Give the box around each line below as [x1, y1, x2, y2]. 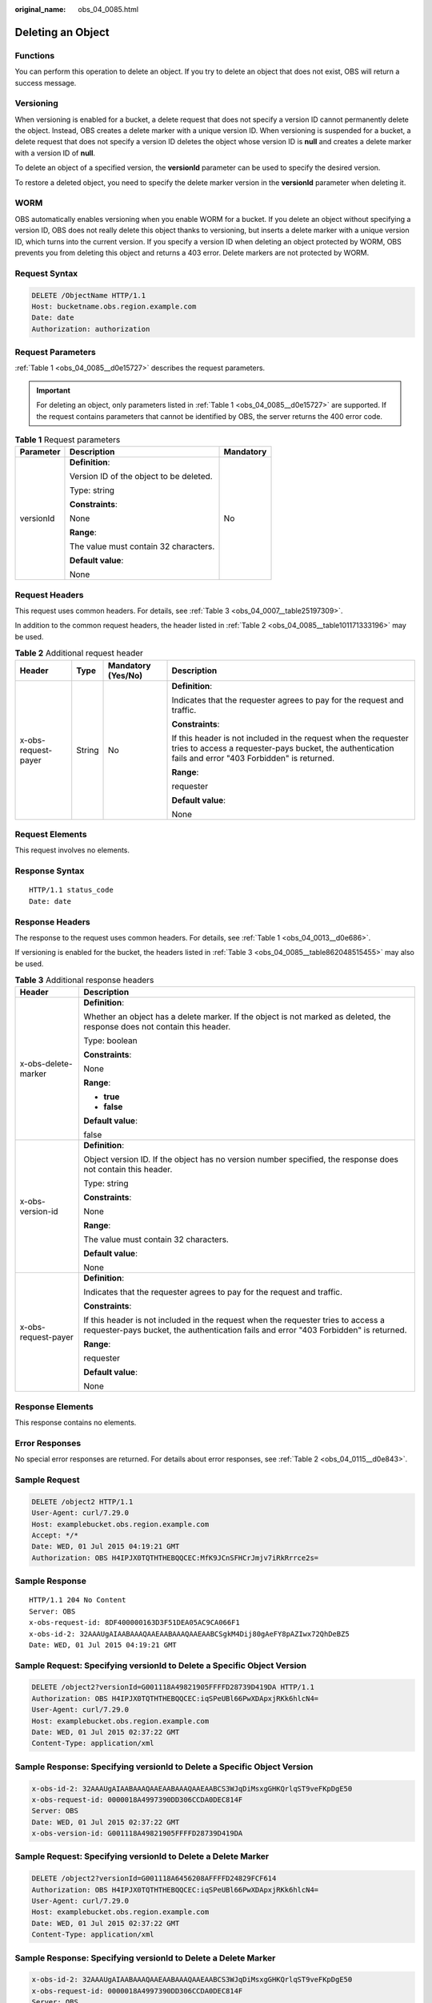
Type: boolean [83, 1035, 138, 1046]
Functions [14, 50, 55, 61]
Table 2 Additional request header [14, 647, 144, 659]
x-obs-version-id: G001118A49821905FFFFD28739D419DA [31, 1829, 243, 1838]
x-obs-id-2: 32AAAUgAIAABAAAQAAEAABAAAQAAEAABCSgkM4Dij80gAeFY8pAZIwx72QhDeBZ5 [29, 1629, 350, 1638]
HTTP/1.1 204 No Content [29, 1595, 126, 1605]
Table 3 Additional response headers [14, 974, 154, 985]
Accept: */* [31, 1531, 79, 1540]
